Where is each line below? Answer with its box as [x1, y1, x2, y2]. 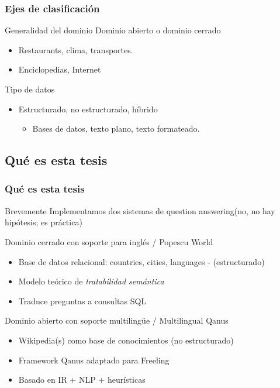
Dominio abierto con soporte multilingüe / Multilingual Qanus [5, 314, 229, 327]
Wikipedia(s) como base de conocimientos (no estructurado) [18, 334, 234, 346]
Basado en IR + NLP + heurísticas [18, 373, 146, 386]
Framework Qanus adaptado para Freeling [18, 353, 170, 366]
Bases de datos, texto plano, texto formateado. [32, 122, 200, 135]
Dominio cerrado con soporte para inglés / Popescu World [5, 235, 213, 248]
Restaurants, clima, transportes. [18, 43, 133, 56]
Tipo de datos [5, 83, 55, 95]
